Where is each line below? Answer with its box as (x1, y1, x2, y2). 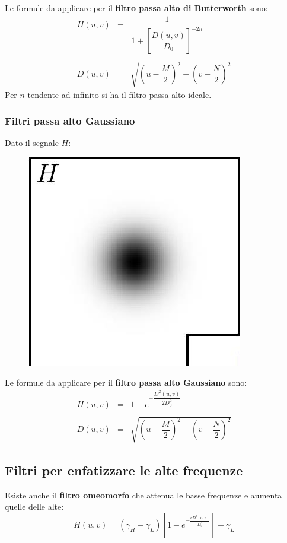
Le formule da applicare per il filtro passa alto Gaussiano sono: (5, 376, 247, 388)
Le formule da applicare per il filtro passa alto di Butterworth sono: (5, 2, 268, 14)
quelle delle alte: (5, 500, 64, 513)
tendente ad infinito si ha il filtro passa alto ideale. (27, 88, 212, 100)
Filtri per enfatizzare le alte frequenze (5, 461, 243, 480)
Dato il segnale (5, 136, 59, 149)
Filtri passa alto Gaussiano (5, 113, 135, 128)
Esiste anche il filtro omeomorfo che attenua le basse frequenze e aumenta (5, 488, 282, 501)
